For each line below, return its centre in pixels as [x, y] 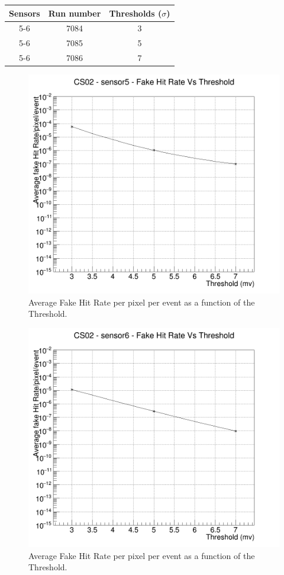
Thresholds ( [135, 13]
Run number [75, 13]
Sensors [25, 13]
